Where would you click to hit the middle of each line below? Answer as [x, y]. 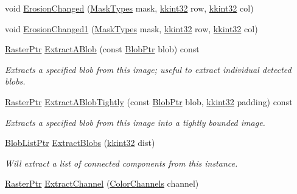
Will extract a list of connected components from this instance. [121, 163]
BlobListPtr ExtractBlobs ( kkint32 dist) [80, 143]
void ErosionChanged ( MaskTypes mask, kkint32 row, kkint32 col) [129, 8]
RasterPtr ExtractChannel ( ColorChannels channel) [102, 183]
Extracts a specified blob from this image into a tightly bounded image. [135, 122]
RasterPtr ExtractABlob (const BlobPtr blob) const [102, 49]
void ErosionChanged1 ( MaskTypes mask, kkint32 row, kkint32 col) [131, 28]
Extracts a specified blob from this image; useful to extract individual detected [148, 69]
